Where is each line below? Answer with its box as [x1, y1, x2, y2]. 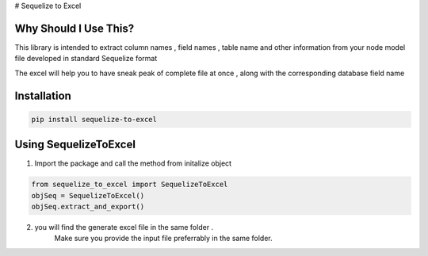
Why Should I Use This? [14, 21, 135, 35]
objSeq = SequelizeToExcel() [31, 191, 145, 200]
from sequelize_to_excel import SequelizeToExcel [31, 180, 228, 189]
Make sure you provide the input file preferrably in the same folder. [54, 234, 273, 243]
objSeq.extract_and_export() [31, 202, 145, 211]
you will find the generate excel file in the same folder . [34, 222, 214, 231]
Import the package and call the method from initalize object [34, 159, 232, 168]
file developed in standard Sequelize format [14, 54, 158, 63]
